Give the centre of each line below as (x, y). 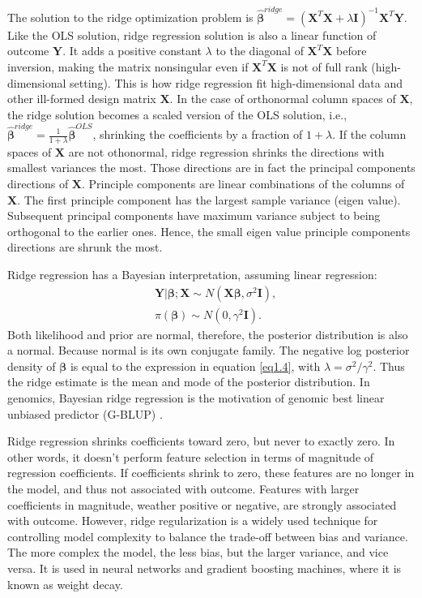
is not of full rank (324, 66)
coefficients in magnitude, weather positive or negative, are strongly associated (202, 504)
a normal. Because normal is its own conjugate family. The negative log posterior (209, 350)
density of (32, 366)
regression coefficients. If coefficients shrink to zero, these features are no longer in (211, 473)
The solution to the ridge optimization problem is (130, 17)
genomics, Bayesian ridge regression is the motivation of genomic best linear (196, 398)
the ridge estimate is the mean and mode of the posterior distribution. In (189, 382)
